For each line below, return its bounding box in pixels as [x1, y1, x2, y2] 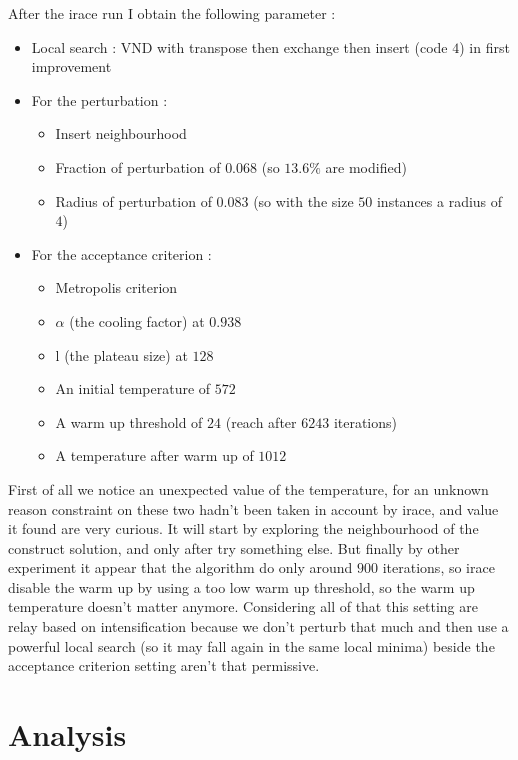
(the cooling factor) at [69, 310, 205, 331]
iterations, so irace [382, 557, 495, 578]
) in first [459, 36, 510, 57]
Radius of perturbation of [55, 190, 212, 211]
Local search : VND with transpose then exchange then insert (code [31, 36, 448, 57]
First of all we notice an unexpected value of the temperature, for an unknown [8, 478, 489, 499]
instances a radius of [376, 190, 503, 211]
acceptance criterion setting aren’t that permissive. [8, 655, 320, 676]
